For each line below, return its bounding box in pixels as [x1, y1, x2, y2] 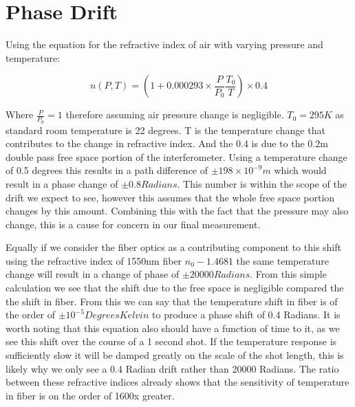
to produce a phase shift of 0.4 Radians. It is [152, 307, 341, 322]
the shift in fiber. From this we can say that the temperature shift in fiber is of [6, 294, 338, 308]
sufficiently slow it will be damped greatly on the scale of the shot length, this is [6, 348, 344, 362]
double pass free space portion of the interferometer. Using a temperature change [6, 149, 347, 164]
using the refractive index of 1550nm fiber [6, 253, 182, 267]
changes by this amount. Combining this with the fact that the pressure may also [6, 203, 349, 218]
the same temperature [236, 253, 329, 267]
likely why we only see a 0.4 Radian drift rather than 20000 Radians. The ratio [6, 361, 339, 375]
